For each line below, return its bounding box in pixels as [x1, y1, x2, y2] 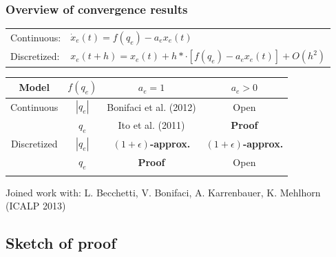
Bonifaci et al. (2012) [107, 99, 196, 114]
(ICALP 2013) [6, 198, 66, 213]
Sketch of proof [6, 232, 116, 254]
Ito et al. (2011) [118, 118, 185, 132]
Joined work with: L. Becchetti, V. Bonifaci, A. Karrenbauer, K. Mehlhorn [6, 185, 321, 199]
